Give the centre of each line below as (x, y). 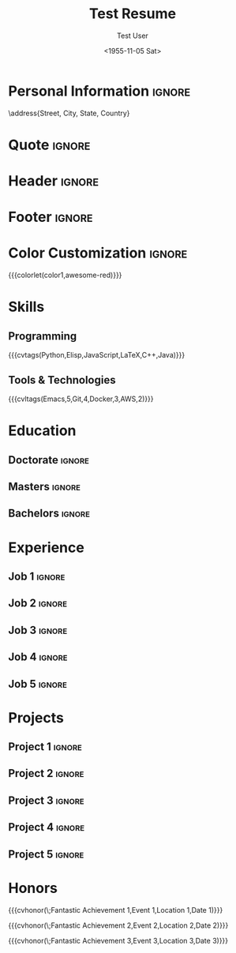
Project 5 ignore (46, 854)
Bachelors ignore (49, 514)
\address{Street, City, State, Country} (69, 113)
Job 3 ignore (38, 630)
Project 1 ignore (45, 747)
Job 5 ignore (37, 684)
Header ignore (54, 181)
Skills (26, 307)
